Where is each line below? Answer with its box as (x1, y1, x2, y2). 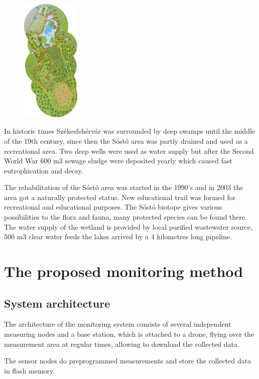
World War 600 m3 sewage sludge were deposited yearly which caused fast (4, 155, 232, 166)
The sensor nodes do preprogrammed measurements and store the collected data (4, 355, 251, 366)
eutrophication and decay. (4, 165, 83, 175)
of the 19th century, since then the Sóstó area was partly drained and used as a (4, 135, 248, 146)
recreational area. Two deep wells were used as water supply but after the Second (4, 145, 254, 156)
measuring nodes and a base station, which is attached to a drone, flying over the (4, 329, 254, 339)
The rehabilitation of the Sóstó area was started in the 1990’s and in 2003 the (4, 182, 243, 193)
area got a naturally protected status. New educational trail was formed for (4, 192, 236, 202)
